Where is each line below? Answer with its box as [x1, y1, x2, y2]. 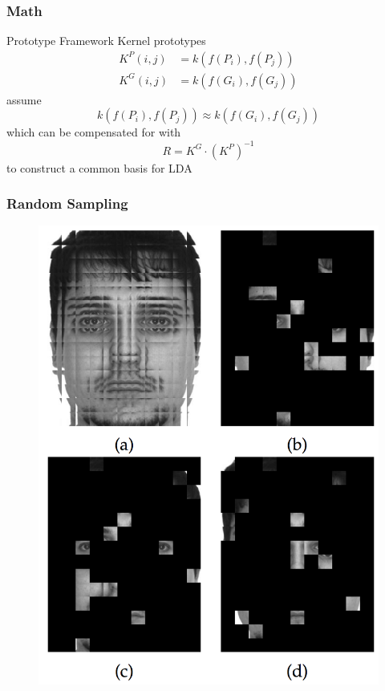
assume [6, 91, 42, 108]
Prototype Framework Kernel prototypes [6, 32, 206, 49]
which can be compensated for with [6, 124, 181, 140]
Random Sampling [6, 193, 128, 213]
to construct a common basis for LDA [6, 159, 192, 176]
